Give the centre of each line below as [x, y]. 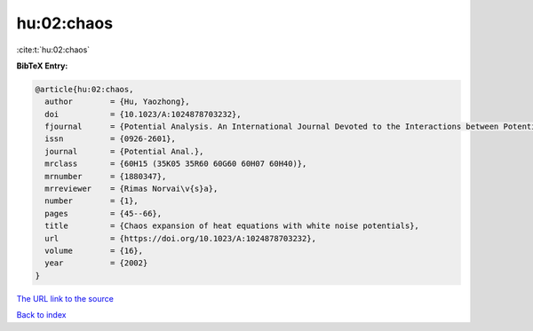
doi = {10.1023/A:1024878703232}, [143, 114]
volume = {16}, [94, 251]
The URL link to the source [65, 298]
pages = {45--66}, [103, 213]
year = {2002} [96, 263]
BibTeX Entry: [42, 66]
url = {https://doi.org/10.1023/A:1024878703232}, [181, 238]
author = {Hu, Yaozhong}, [117, 102]
